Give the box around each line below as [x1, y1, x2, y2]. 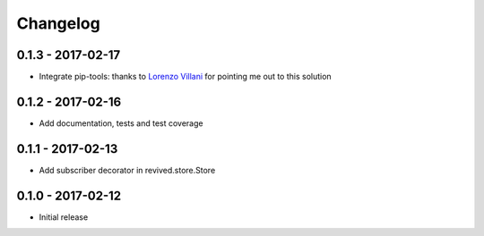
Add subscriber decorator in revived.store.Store [39, 164, 216, 175]
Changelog [16, 13, 100, 33]
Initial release [39, 211, 89, 223]
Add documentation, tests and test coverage [39, 117, 203, 129]
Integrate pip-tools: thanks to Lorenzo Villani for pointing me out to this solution [39, 72, 332, 82]
